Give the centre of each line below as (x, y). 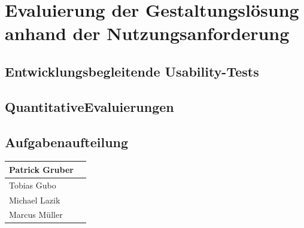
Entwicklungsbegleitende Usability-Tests (132, 71)
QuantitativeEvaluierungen (89, 106)
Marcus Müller (36, 215)
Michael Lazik (35, 200)
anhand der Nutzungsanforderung (147, 33)
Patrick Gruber (41, 169)
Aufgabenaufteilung (67, 142)
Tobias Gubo (33, 185)
